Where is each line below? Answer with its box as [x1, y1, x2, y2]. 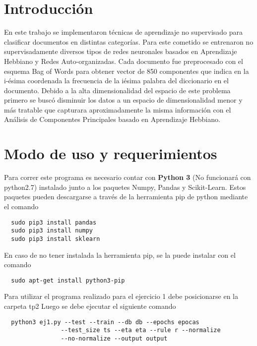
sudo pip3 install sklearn [11, 235, 100, 242]
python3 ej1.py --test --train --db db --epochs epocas [11, 318, 199, 326]
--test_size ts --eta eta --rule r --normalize [61, 327, 221, 334]
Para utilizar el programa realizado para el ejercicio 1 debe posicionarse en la [4, 291, 238, 301]
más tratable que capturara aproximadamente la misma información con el [4, 104, 231, 115]
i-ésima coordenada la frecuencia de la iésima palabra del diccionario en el [4, 75, 229, 86]
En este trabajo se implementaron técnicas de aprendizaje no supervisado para [4, 27, 243, 37]
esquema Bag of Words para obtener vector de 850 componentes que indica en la [4, 65, 249, 76]
